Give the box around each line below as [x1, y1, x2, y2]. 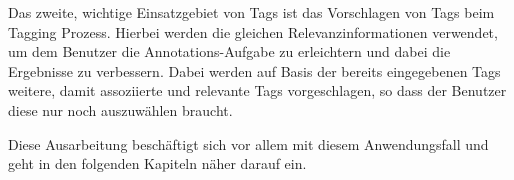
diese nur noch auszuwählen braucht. [8, 99, 233, 120]
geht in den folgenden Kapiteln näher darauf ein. [8, 153, 307, 174]
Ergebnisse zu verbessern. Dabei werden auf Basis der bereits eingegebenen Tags [8, 60, 501, 81]
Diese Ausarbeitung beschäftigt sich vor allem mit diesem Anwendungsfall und [8, 133, 489, 154]
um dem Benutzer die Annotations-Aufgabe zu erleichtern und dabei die [8, 41, 451, 62]
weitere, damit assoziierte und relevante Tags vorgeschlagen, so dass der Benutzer [8, 80, 507, 101]
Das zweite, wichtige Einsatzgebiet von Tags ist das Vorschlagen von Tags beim [8, 2, 495, 22]
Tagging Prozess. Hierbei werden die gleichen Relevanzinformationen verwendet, [8, 21, 498, 42]
